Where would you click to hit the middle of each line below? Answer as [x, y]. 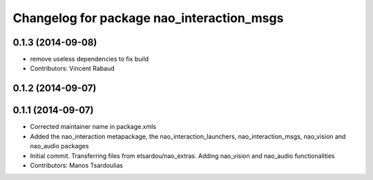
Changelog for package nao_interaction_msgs [148, 18]
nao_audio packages [59, 146]
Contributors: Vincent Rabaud [73, 68]
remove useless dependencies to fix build [89, 59]
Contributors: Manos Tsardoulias [77, 165]
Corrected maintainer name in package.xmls [93, 127]
